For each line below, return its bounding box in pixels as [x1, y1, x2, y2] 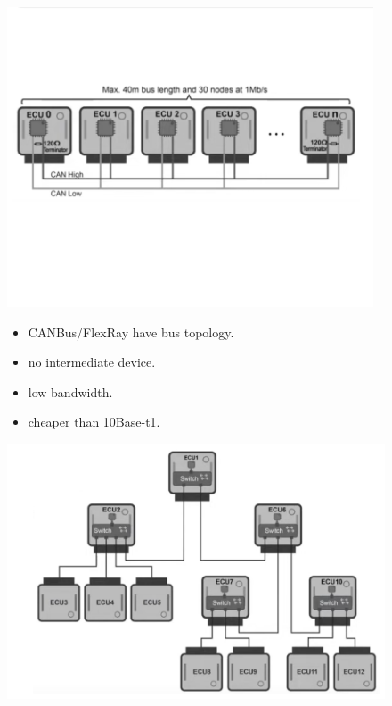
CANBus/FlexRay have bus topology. [28, 322, 234, 341]
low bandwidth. [28, 382, 113, 401]
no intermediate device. [28, 353, 156, 371]
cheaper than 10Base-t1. [28, 412, 160, 431]
